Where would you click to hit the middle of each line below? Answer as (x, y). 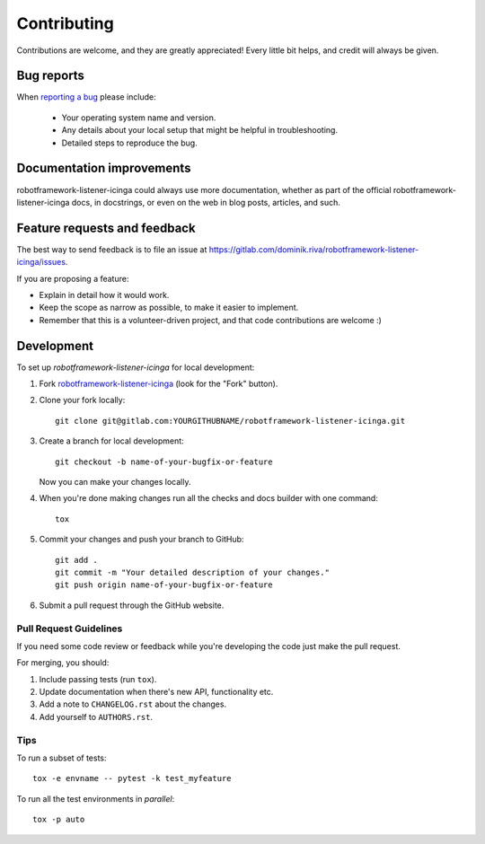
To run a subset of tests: (62, 758)
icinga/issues (41, 262)
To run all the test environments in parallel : (96, 798)
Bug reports (51, 76)
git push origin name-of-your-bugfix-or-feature (164, 585)
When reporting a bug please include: (86, 97)
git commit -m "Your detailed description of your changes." (192, 572)
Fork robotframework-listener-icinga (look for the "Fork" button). (159, 384)
